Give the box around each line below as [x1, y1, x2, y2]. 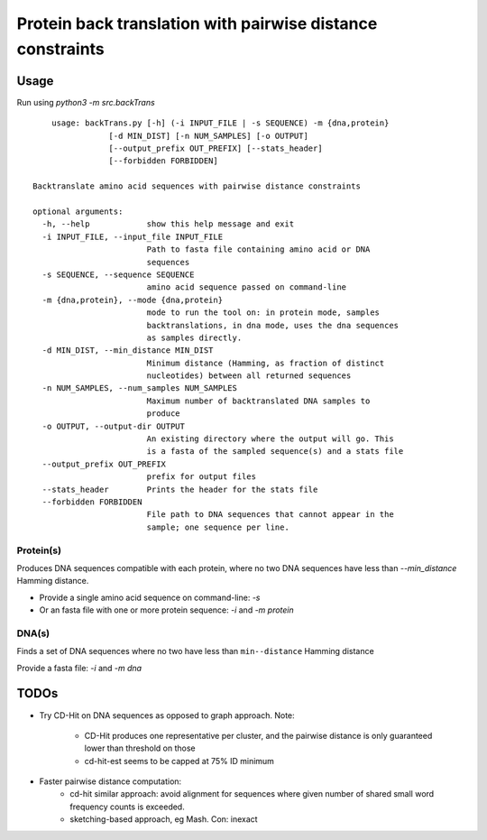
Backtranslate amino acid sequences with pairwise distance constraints [32, 181, 361, 191]
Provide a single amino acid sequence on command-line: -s [39, 592, 261, 603]
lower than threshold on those [84, 743, 196, 753]
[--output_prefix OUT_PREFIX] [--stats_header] [108, 143, 324, 153]
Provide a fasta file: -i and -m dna [16, 662, 142, 673]
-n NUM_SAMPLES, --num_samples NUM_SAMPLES [41, 383, 238, 393]
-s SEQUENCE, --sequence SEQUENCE [41, 269, 195, 280]
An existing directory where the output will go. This [146, 434, 394, 444]
